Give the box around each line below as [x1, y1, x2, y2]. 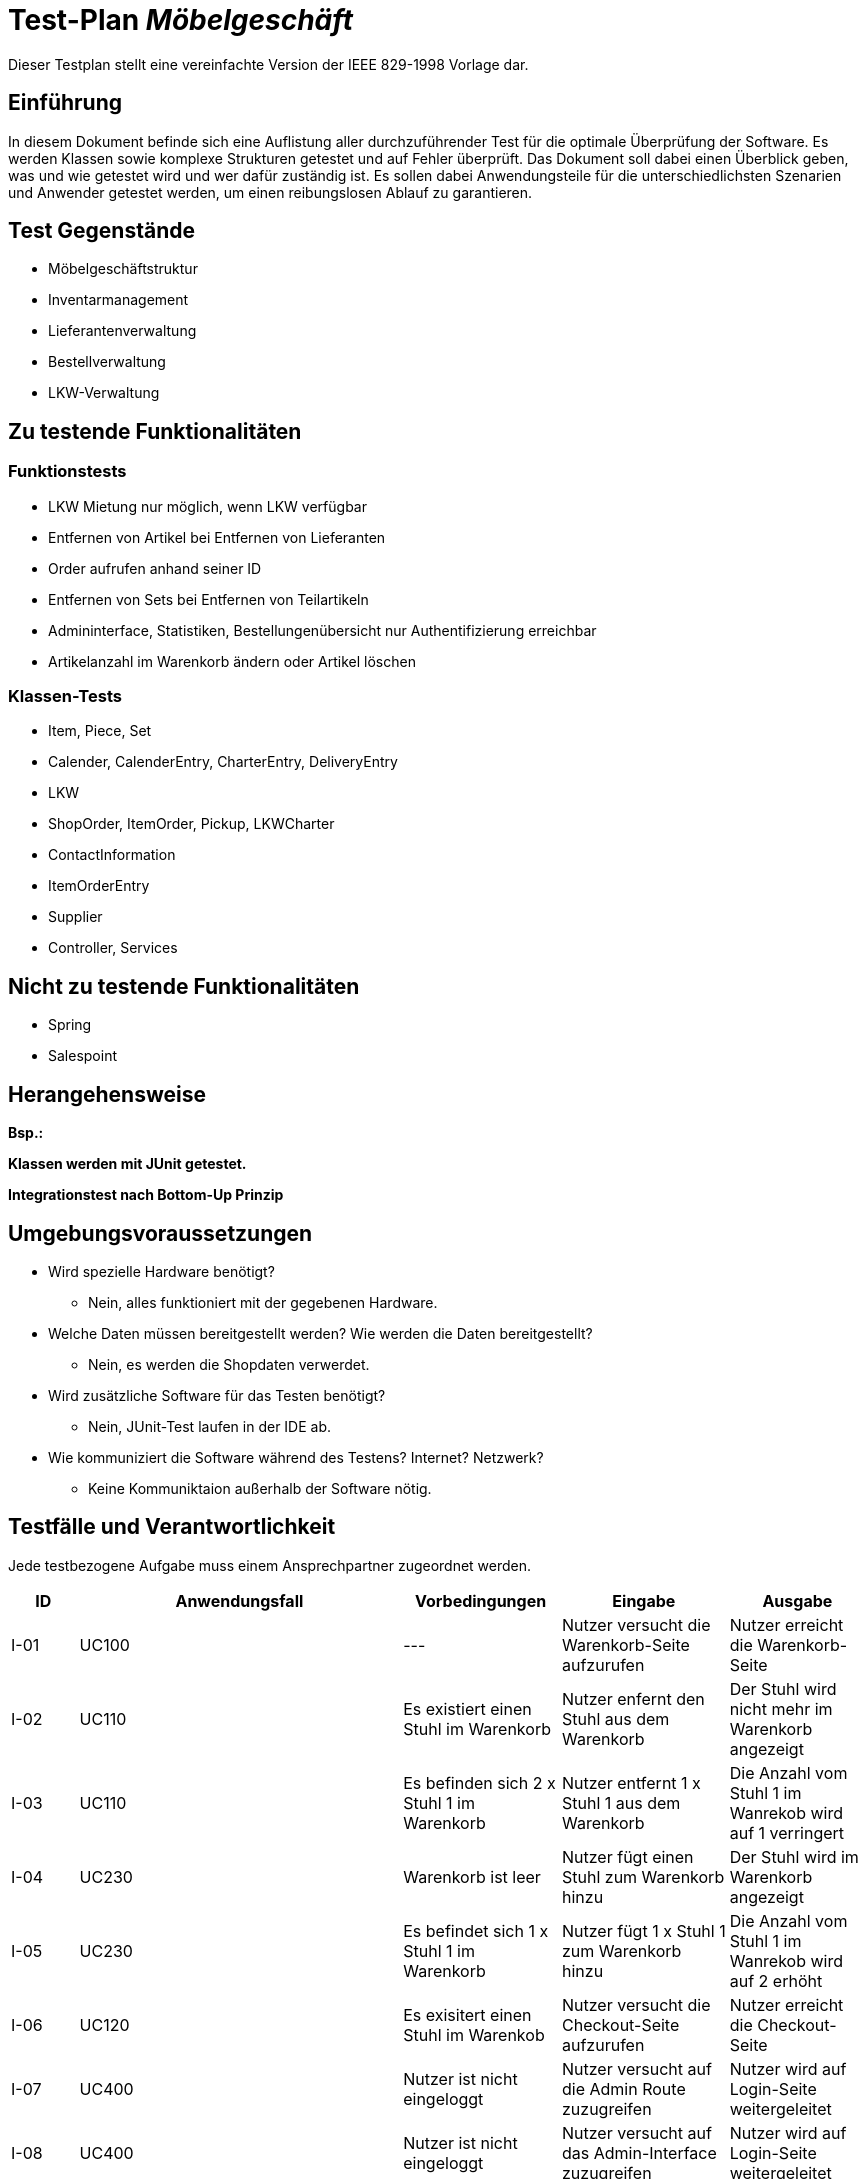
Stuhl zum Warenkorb [562, 1866, 725, 1887]
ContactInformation [48, 846, 176, 864]
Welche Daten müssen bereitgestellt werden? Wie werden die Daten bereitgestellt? [48, 1324, 593, 1342]
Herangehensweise [8, 1081, 206, 1107]
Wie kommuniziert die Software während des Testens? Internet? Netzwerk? [48, 1448, 544, 1466]
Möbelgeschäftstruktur [48, 260, 198, 278]
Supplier [48, 908, 103, 926]
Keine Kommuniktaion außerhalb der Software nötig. [88, 1479, 432, 1497]
